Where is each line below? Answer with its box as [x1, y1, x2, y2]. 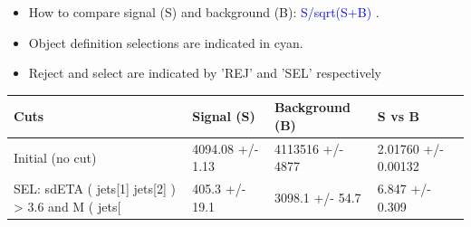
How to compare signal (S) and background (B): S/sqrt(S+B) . [28, 3, 380, 21]
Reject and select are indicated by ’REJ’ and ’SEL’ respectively [28, 63, 381, 82]
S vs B [377, 107, 419, 126]
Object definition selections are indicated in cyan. [28, 33, 303, 52]
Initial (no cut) [14, 147, 97, 166]
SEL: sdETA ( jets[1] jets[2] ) [14, 179, 176, 198]
